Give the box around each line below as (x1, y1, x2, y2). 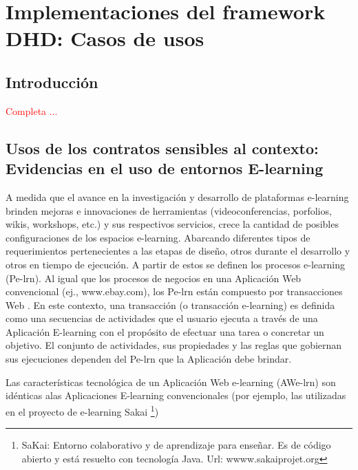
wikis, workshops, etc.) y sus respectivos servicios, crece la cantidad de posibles (6, 217, 339, 231)
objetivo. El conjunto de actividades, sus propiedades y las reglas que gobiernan (6, 338, 342, 352)
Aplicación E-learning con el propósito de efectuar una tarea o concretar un (6, 324, 324, 339)
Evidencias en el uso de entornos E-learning (6, 158, 324, 179)
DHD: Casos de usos (6, 24, 204, 52)
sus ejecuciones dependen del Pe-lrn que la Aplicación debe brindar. (6, 352, 292, 366)
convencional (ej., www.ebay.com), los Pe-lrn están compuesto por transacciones (6, 284, 343, 299)
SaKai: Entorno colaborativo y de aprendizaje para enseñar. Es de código (21, 438, 331, 452)
